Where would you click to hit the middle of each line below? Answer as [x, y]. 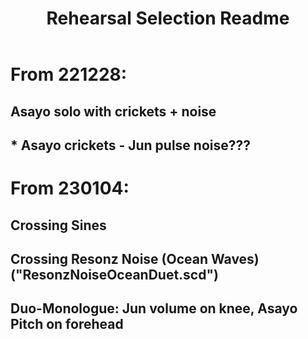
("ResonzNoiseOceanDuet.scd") [114, 274]
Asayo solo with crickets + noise [113, 111]
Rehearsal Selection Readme [168, 18]
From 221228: [69, 74]
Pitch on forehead [67, 324]
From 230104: [70, 188]
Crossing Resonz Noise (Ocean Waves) [135, 258]
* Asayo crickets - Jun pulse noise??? [131, 145]
